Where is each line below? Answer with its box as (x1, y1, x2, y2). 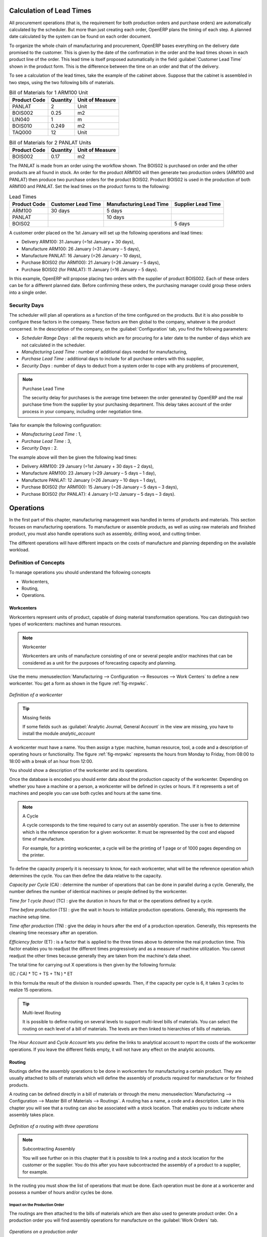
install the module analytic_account (22, 730, 95, 737)
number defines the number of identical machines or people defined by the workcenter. (9, 889, 188, 895)
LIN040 (12, 116, 30, 123)
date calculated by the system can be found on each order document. (9, 34, 152, 40)
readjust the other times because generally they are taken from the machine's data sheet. (9, 952, 191, 958)
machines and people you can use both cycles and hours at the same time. (9, 790, 162, 796)
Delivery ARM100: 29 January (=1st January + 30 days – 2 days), (21, 463, 154, 470)
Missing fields (22, 714, 51, 720)
